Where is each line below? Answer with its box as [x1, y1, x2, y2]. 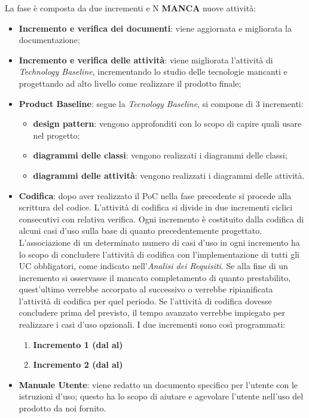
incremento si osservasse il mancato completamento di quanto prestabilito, [19, 271, 291, 283]
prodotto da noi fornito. [19, 402, 106, 414]
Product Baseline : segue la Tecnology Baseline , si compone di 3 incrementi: [19, 97, 304, 109]
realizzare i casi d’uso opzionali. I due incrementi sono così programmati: [19, 318, 286, 331]
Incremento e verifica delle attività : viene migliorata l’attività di [19, 53, 273, 66]
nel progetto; [33, 129, 80, 141]
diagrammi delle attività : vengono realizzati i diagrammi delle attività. [33, 169, 305, 181]
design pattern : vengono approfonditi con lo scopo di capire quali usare [33, 117, 302, 130]
